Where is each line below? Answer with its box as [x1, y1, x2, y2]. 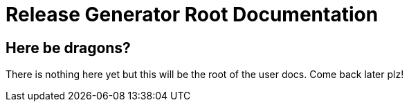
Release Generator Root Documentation [6, 3, 379, 26]
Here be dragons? [6, 39, 131, 57]
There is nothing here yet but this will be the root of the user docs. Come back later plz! [6, 68, 404, 81]
